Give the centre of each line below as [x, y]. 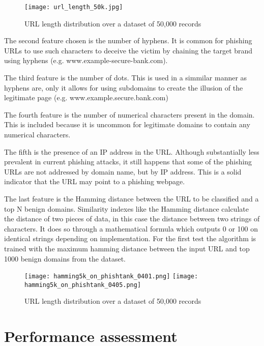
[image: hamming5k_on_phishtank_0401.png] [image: [111, 277]
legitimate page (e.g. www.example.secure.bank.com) [86, 97]
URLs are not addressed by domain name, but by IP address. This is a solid [123, 171]
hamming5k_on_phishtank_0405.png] [83, 285]
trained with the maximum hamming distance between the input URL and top [127, 248]
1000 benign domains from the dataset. [65, 258]
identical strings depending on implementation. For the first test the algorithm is [130, 238]
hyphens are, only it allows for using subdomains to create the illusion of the [124, 87]
